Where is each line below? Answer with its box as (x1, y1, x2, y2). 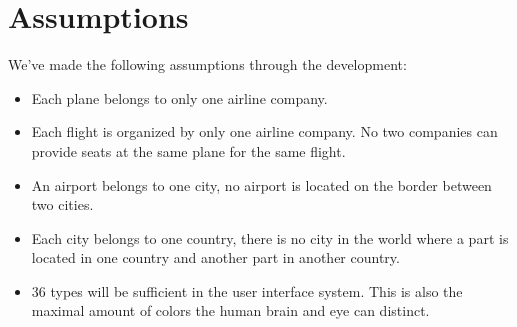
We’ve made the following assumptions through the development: (8, 54, 407, 75)
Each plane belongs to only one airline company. (31, 87, 328, 108)
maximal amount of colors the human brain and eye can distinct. (31, 300, 430, 321)
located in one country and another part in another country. (31, 247, 400, 268)
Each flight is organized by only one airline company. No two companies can (31, 121, 498, 142)
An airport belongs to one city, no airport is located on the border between (31, 174, 492, 195)
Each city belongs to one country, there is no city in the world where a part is (31, 227, 509, 248)
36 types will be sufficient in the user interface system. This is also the (31, 280, 463, 301)
